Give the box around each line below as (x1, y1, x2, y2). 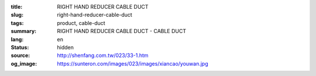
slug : (11, 12, 23, 19)
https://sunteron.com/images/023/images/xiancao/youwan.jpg (57, 60, 209, 67)
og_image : (11, 60, 37, 67)
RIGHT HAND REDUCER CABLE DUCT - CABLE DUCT (57, 28, 187, 35)
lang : (11, 35, 24, 43)
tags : (11, 19, 24, 26)
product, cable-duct (57, 19, 105, 26)
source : (11, 52, 30, 59)
